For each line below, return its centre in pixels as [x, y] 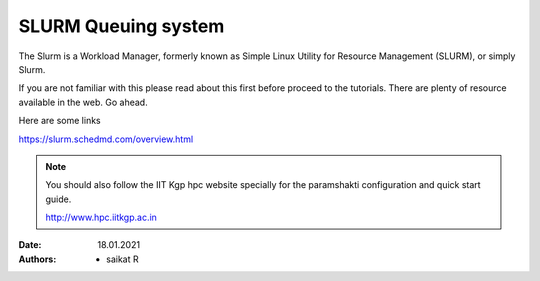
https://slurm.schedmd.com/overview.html [106, 139]
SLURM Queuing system [121, 26]
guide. [58, 199]
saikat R [122, 259]
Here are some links [59, 121]
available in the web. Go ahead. [83, 102]
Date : [30, 245]
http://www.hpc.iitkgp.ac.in [101, 217]
